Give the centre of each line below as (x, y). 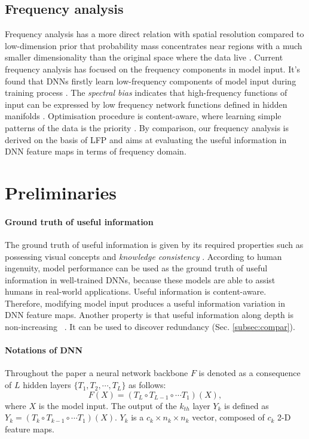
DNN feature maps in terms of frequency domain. (96, 151)
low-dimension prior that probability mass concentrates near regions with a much (154, 45)
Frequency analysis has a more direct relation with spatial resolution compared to (154, 34)
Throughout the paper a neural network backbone (97, 373)
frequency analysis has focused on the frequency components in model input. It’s (153, 69)
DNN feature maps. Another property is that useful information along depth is (149, 315)
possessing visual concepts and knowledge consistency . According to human (143, 256)
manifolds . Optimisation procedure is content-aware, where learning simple (143, 116)
